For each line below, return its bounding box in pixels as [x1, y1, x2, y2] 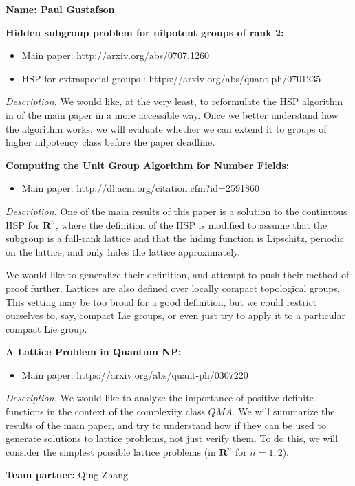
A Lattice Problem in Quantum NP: [6, 344, 182, 359]
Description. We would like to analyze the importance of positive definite [6, 390, 314, 405]
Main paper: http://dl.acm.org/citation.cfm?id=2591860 [21, 181, 259, 195]
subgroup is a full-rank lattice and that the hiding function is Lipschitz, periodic [6, 231, 345, 245]
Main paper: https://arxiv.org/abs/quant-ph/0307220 [21, 367, 248, 382]
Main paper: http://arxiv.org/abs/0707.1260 [21, 48, 209, 63]
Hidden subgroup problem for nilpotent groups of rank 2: [6, 25, 284, 39]
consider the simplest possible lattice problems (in [6, 444, 216, 459]
